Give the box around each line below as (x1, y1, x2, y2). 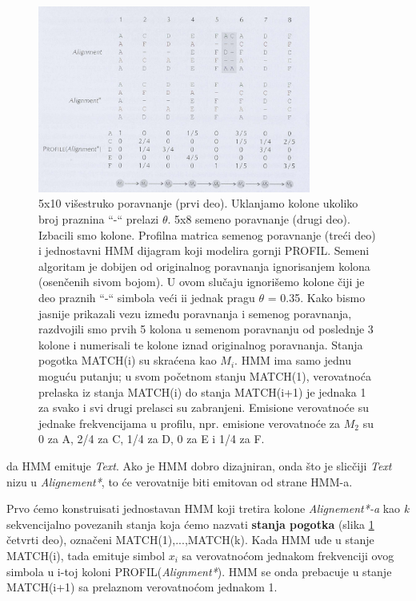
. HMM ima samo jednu (234, 352, 351, 369)
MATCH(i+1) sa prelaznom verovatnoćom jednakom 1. (6, 579, 278, 595)
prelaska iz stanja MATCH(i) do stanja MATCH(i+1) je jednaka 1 (38, 383, 366, 400)
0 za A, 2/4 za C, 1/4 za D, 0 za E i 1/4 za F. (38, 430, 265, 447)
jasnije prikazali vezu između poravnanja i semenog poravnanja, (38, 305, 352, 321)
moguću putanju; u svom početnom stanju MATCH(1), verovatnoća (38, 367, 371, 384)
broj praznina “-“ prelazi (38, 211, 159, 228)
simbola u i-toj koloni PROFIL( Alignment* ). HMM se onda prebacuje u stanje (6, 563, 392, 579)
